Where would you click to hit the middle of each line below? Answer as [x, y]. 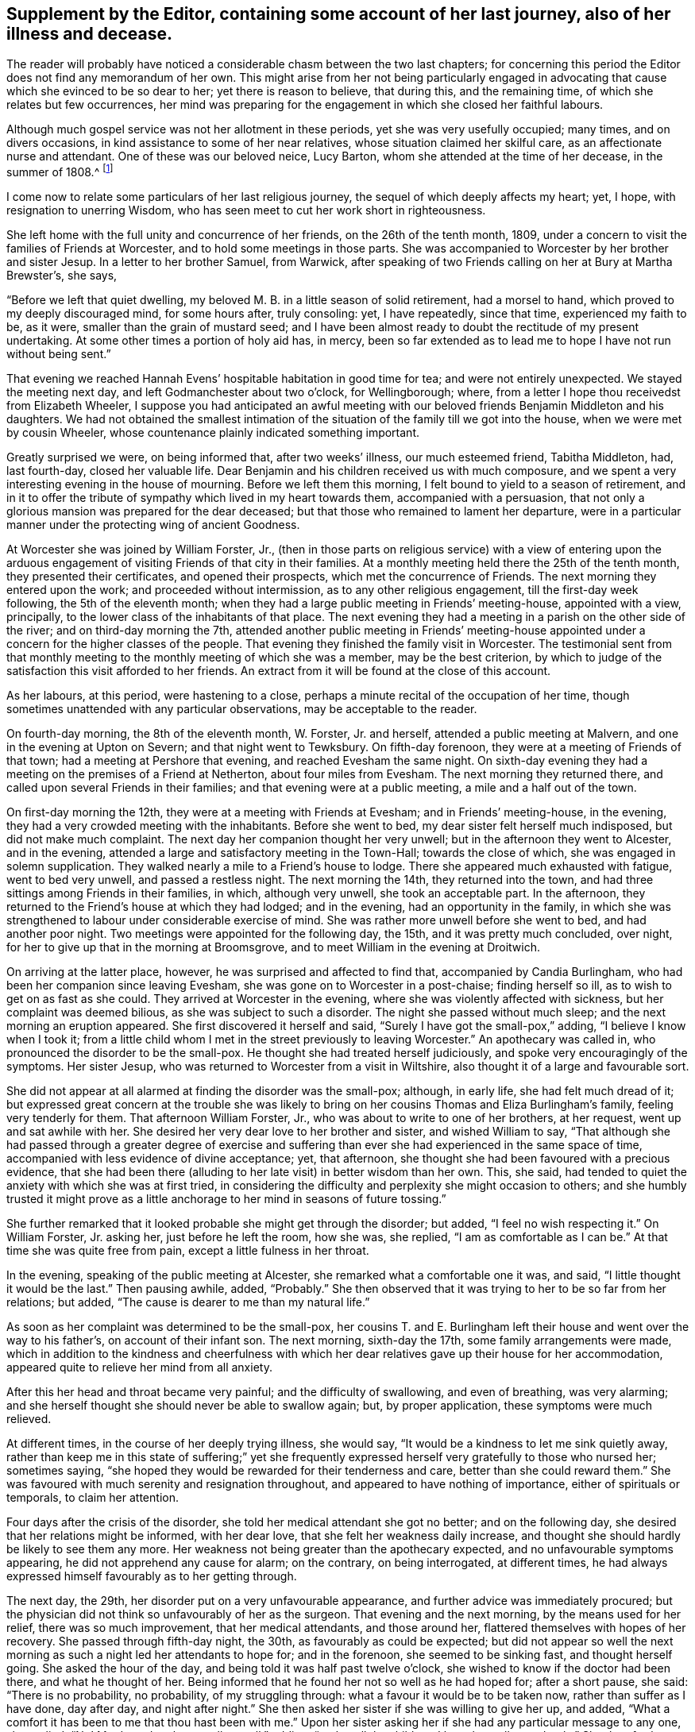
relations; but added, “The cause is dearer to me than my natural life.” [188, 1302]
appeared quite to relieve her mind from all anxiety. [139, 1367]
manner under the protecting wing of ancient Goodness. [153, 525]
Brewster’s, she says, [62, 276]
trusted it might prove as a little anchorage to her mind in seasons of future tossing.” [226, 1199]
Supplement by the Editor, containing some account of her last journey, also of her [339, 14]
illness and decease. [89, 34]
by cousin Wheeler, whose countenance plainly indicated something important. [213, 433]
